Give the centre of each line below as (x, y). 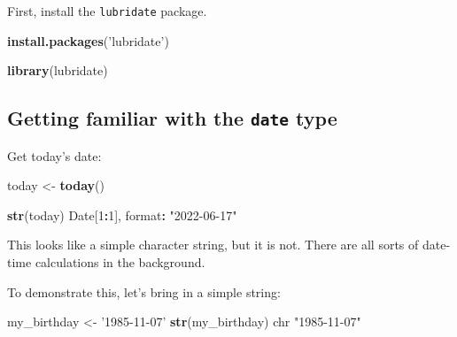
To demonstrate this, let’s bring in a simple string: (144, 291)
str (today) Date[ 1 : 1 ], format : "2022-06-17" (122, 214)
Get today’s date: (54, 155)
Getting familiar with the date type (172, 118)
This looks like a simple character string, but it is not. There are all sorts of (213, 245)
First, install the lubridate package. (107, 11)
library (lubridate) (58, 70)
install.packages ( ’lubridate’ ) (88, 40)
